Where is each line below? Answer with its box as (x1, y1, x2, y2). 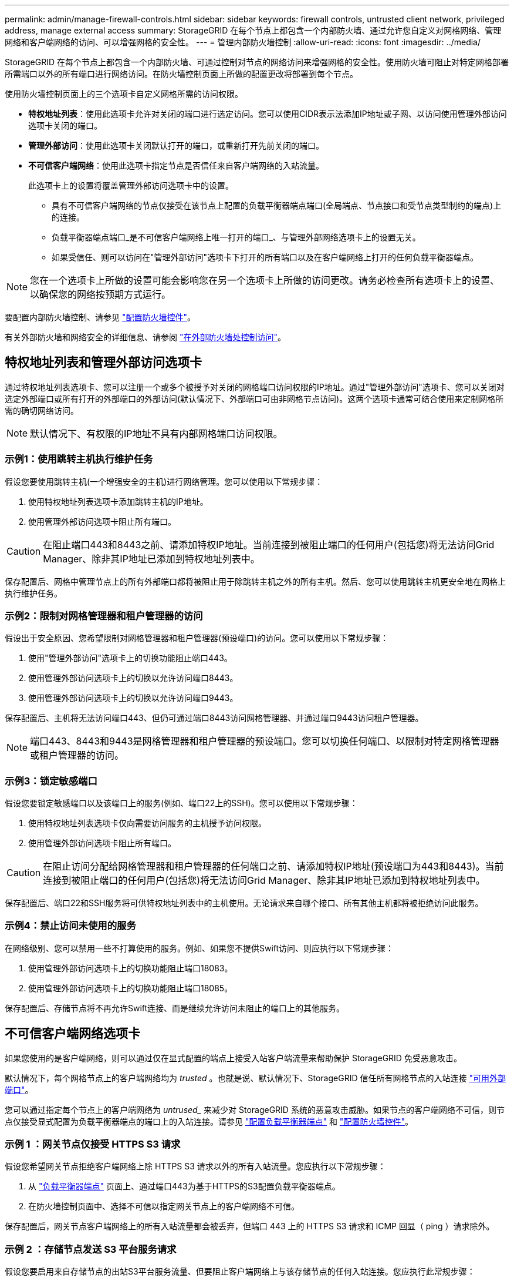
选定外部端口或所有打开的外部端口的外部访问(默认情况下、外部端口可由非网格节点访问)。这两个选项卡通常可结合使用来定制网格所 (5, 393, 504, 404)
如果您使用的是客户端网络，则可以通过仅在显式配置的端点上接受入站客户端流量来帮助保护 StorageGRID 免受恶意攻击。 (5, 1052, 462, 1063)
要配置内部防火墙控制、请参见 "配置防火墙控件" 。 (5, 312, 195, 322)
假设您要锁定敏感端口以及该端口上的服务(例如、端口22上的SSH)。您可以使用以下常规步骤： (5, 798, 358, 809)
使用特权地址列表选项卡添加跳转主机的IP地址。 (28, 496, 208, 507)
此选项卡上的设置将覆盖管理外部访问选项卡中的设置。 (28, 180, 234, 190)
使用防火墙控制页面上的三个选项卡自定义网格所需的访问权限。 (5, 89, 243, 99)
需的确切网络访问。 (5, 405, 79, 415)
